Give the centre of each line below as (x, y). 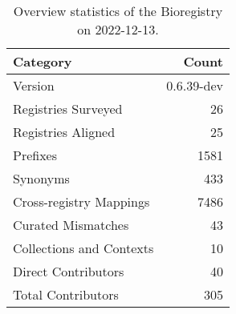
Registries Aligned (64, 132)
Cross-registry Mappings (81, 201)
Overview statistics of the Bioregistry (118, 11)
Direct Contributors (69, 271)
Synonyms (41, 178)
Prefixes (35, 155)
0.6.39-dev (195, 85)
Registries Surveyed (68, 109)
